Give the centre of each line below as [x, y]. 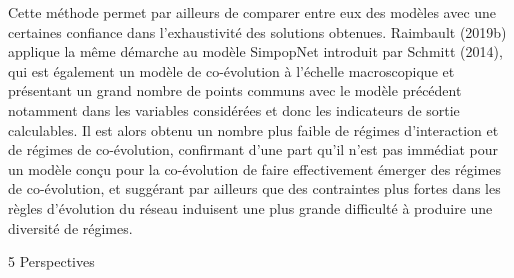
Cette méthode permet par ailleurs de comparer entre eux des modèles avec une [252, 12]
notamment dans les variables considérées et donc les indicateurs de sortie [234, 109]
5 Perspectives [51, 261]
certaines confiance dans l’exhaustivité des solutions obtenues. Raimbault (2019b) [257, 31]
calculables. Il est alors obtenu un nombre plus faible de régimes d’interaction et [253, 129]
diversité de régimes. [70, 227]
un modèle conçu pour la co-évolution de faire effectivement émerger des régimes [254, 168]
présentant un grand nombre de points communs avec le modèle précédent [235, 90]
